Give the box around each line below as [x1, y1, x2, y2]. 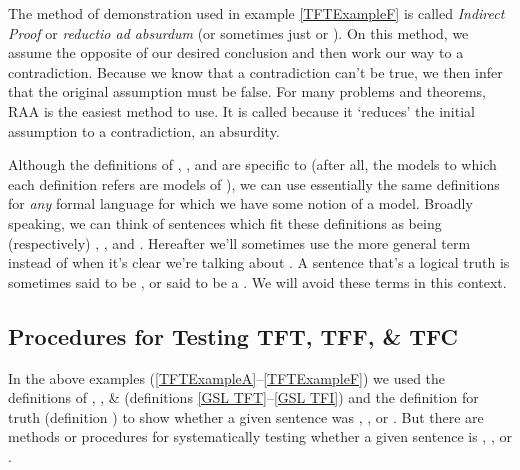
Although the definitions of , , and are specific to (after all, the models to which [8, 154, 497, 175]
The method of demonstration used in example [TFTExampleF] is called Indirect [8, 3, 505, 23]
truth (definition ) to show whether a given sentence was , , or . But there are [8, 406, 484, 427]
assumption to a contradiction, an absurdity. [8, 120, 280, 141]
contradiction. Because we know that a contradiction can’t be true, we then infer [8, 61, 503, 82]
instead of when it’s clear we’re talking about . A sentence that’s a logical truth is [8, 252, 510, 273]
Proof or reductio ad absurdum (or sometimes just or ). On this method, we [8, 22, 469, 43]
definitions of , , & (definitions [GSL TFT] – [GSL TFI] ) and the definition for [8, 387, 479, 408]
